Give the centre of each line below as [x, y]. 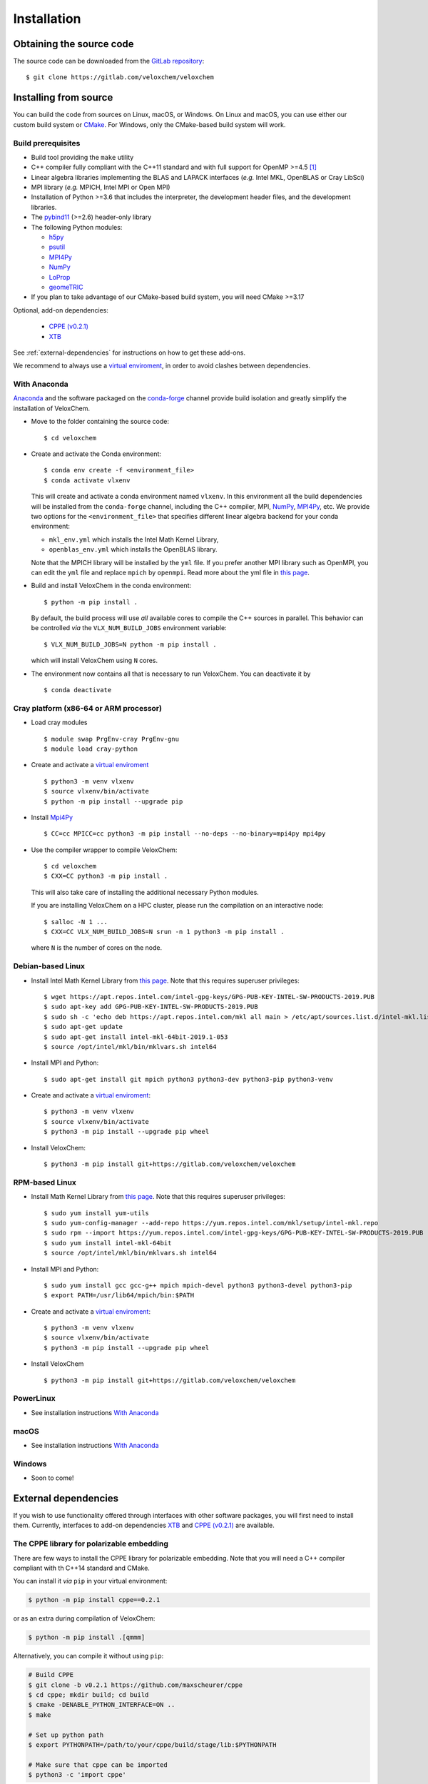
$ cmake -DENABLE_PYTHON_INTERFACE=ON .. [102, 1705]
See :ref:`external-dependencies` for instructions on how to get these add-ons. [129, 353]
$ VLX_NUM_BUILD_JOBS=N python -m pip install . [130, 644]
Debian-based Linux [49, 966]
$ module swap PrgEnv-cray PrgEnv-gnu [112, 739]
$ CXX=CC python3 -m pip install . [106, 876]
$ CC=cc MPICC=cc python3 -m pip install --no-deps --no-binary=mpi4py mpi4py [185, 834]
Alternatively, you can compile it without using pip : [88, 1656]
